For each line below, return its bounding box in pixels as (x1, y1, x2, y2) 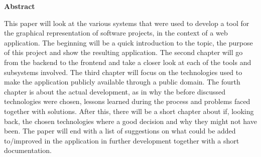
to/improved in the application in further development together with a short (4, 135, 239, 145)
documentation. (4, 145, 52, 155)
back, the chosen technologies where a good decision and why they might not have (4, 115, 257, 126)
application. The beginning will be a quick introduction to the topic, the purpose (4, 37, 253, 47)
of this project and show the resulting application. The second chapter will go (4, 47, 243, 57)
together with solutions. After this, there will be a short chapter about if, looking (4, 105, 254, 116)
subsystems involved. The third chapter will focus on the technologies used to (4, 66, 242, 77)
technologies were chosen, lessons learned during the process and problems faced (4, 96, 250, 106)
